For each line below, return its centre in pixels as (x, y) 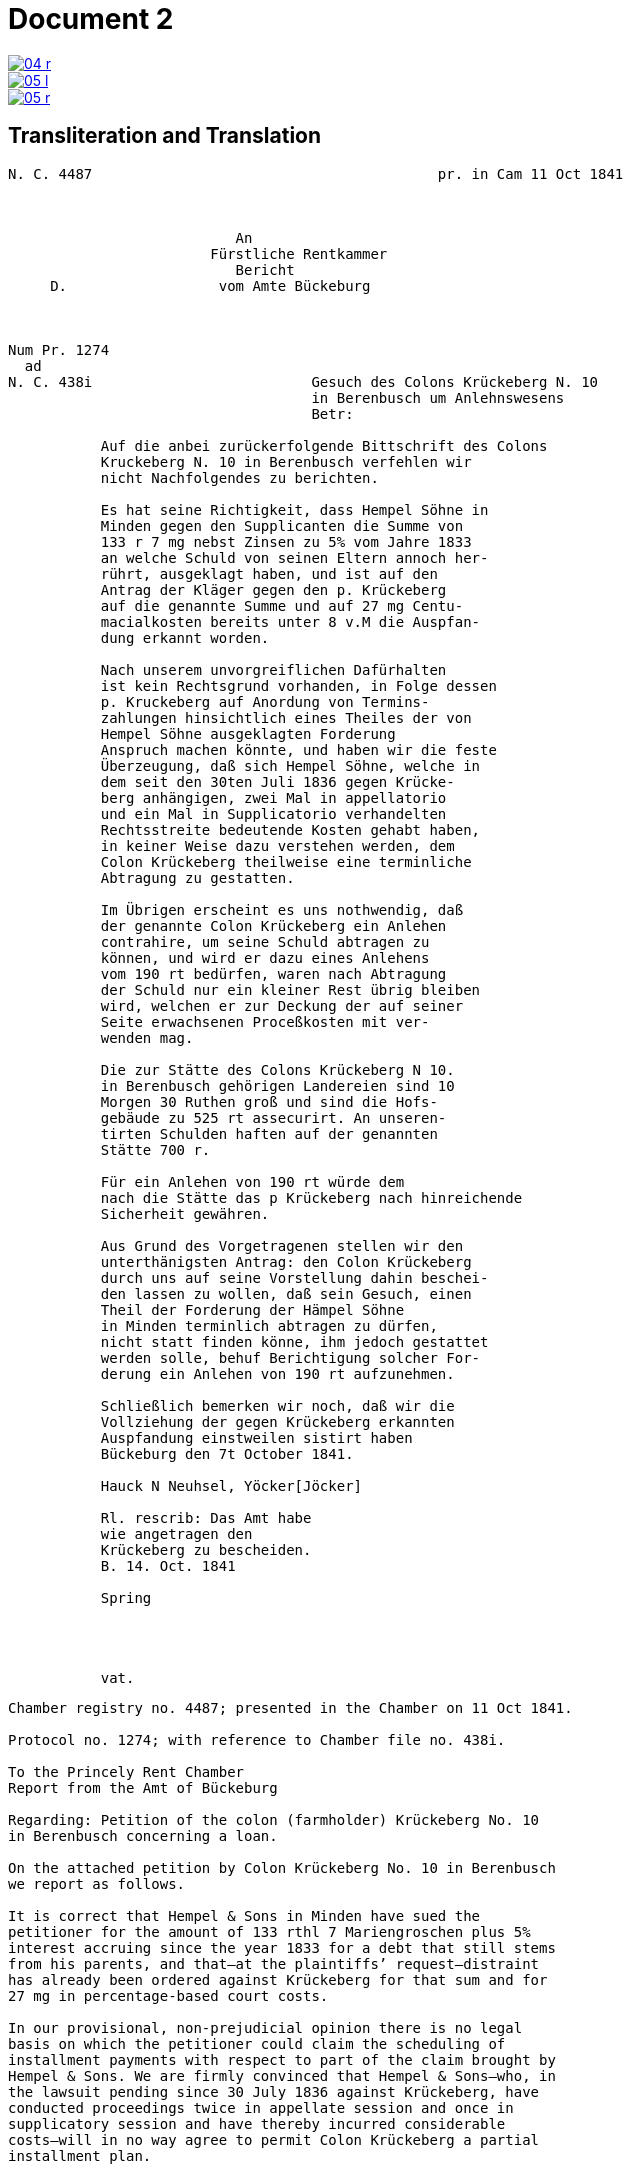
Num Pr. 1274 (59, 349)
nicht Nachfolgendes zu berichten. (239, 477)
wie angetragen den (176, 1533)
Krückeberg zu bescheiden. (206, 1549)
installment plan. (80, 2155)
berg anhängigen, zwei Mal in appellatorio (273, 797)
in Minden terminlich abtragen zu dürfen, (269, 1325)
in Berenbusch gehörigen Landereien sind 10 (277, 1085)
